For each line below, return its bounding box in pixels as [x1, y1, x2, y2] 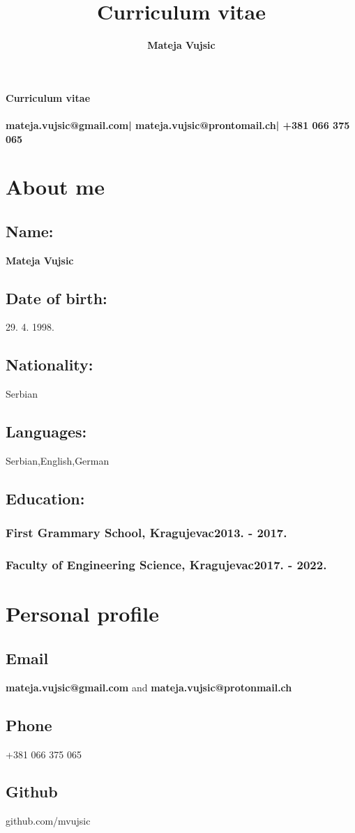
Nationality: [6, 354, 93, 375]
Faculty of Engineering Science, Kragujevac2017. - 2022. [6, 556, 327, 573]
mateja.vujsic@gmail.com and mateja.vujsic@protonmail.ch [6, 680, 292, 694]
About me [6, 172, 105, 201]
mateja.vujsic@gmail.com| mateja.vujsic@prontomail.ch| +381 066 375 [6, 117, 350, 132]
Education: [6, 488, 85, 509]
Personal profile [6, 599, 159, 628]
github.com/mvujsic [6, 813, 91, 828]
